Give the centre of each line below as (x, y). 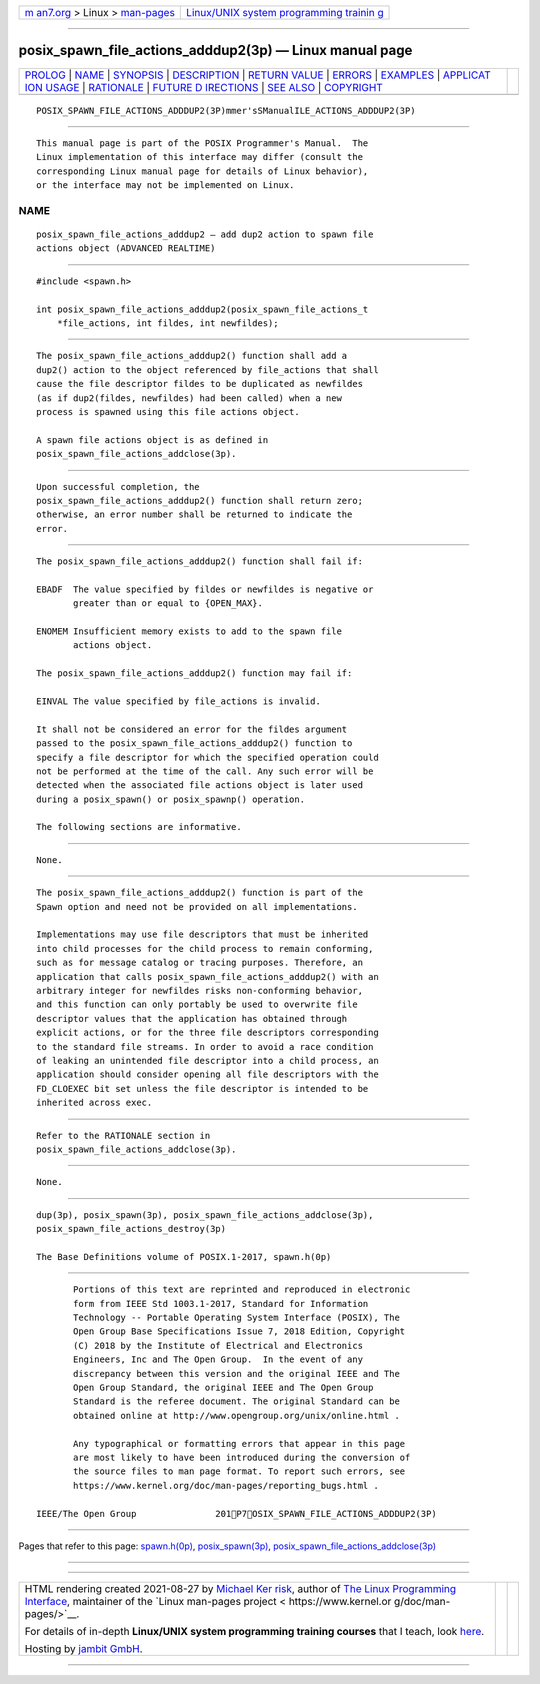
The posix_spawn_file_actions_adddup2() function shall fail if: (200, 561)
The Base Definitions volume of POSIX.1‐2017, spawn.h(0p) (184, 1256)
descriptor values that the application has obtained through (192, 1018)
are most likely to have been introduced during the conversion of (242, 1457)
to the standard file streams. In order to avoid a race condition (205, 1046)
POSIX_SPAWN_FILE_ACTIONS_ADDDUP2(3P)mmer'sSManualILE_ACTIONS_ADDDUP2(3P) (226, 110)
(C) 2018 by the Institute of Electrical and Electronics (218, 1345)
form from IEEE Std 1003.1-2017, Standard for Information (221, 1303)
